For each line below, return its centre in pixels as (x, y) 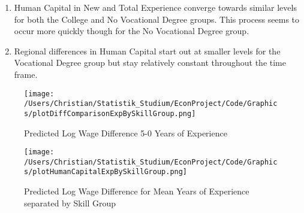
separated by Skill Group (70, 203)
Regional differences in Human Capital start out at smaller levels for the (147, 51)
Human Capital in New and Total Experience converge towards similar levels (155, 7)
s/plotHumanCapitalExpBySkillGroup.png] (106, 172)
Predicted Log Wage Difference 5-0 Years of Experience (126, 133)
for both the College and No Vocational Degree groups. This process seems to (157, 19)
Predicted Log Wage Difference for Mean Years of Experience (137, 191)
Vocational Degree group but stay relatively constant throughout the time (150, 63)
